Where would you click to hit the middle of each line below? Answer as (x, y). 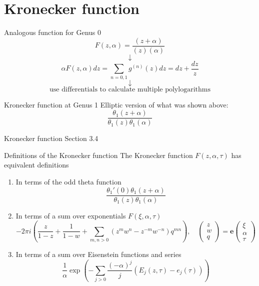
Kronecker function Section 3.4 (51, 138)
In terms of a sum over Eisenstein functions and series (98, 254)
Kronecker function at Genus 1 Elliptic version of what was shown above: (116, 104)
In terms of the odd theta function (68, 182)
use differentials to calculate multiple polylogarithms (130, 89)
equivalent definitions (36, 165)
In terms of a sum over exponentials (71, 215)
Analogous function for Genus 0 (52, 32)
